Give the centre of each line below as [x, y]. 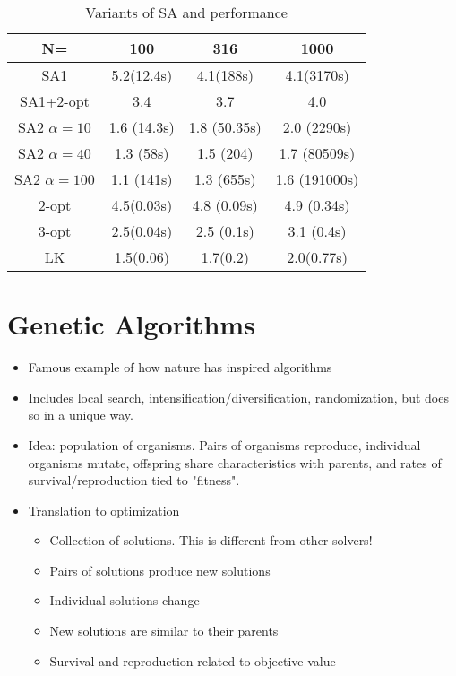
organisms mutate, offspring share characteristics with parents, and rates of [235, 462]
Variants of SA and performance [186, 12]
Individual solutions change [125, 600]
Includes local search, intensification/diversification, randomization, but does [238, 397]
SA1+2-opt [55, 101]
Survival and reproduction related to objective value [193, 660]
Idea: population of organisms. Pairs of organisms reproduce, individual [224, 444]
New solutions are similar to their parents [164, 631]
